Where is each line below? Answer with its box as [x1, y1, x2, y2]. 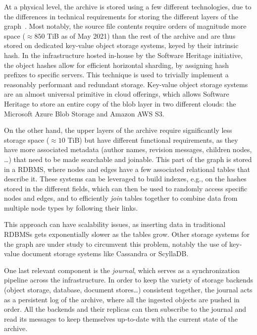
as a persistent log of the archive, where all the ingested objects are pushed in [4, 294, 240, 304]
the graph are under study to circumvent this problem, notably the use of [4, 238, 227, 249]
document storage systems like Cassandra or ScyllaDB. [22, 248, 189, 259]
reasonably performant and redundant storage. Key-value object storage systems [4, 79, 248, 89]
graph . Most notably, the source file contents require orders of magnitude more [4, 21, 247, 31]
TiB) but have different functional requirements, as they [67, 134, 238, 145]
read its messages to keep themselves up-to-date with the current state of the [4, 313, 238, 324]
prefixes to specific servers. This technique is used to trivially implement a [4, 69, 229, 80]
